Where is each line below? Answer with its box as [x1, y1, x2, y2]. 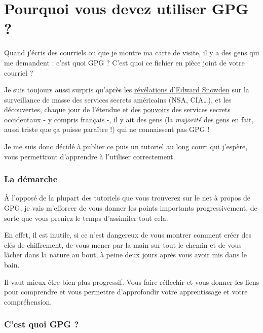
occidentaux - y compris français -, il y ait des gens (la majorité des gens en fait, [4, 114, 254, 124]
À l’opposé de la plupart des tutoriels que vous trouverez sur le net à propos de [4, 192, 251, 203]
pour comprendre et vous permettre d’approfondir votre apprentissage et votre [4, 286, 248, 297]
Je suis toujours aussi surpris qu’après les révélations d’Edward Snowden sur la [4, 84, 249, 95]
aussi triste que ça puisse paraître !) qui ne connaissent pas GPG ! [4, 124, 210, 135]
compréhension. [4, 296, 52, 307]
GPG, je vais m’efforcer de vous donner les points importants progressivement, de [4, 203, 257, 213]
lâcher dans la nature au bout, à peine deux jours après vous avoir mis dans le [4, 249, 247, 260]
